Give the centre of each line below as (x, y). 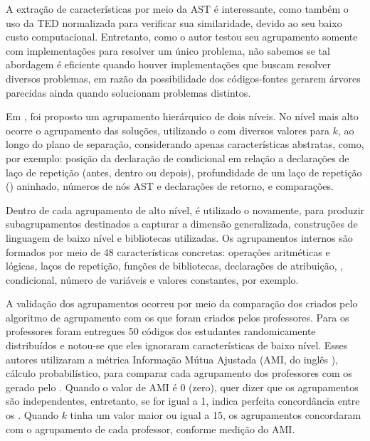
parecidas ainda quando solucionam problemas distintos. (128, 92)
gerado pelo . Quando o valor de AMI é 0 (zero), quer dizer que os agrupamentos (182, 387)
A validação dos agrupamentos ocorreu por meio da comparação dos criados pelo (182, 303)
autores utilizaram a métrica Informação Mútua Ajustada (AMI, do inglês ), (172, 359)
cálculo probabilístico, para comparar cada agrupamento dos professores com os (179, 373)
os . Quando (32, 415)
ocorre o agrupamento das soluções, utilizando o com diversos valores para (168, 130)
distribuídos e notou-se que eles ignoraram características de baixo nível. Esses (177, 345)
